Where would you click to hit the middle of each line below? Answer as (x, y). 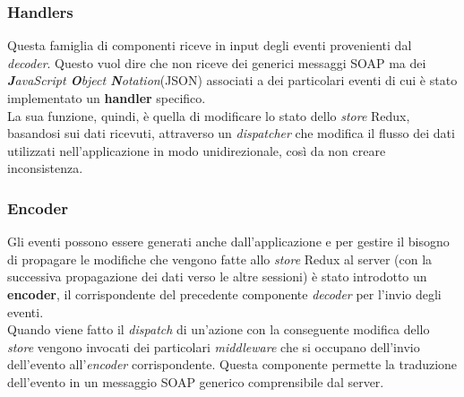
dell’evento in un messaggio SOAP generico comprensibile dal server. (196, 381)
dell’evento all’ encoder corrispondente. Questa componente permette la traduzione (232, 364)
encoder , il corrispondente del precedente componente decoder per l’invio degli (224, 293)
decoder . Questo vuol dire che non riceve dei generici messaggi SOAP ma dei (217, 62)
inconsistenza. (45, 168)
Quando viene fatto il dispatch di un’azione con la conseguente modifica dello (219, 329)
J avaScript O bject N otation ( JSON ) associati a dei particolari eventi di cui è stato (232, 80)
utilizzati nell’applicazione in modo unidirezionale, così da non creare (197, 150)
